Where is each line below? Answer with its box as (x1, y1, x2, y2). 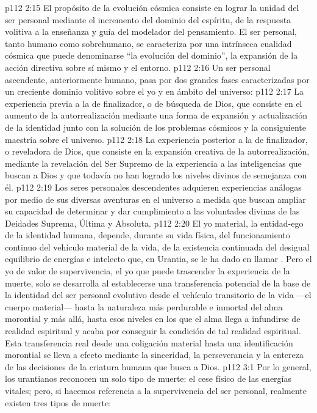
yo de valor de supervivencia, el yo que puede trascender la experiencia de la (5, 265, 290, 277)
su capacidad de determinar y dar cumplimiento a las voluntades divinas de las (5, 205, 300, 217)
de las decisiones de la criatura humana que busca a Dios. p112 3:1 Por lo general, (5, 360, 312, 373)
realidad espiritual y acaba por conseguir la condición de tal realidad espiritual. (5, 324, 301, 337)
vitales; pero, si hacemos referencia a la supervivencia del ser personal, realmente (5, 384, 307, 397)
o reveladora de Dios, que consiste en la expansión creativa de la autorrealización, (5, 145, 310, 158)
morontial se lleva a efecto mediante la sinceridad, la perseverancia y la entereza (5, 348, 304, 361)
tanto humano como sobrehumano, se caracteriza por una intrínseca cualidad (5, 37, 292, 49)
